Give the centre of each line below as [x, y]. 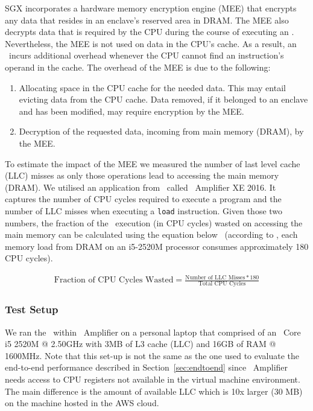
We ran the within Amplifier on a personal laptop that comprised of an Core [153, 332]
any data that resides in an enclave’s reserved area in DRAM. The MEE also [147, 20]
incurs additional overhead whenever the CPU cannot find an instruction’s [146, 55]
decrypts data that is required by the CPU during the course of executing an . [150, 32]
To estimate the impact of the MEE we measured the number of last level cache [153, 163]
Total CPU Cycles [222, 284]
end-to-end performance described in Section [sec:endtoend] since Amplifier [147, 367]
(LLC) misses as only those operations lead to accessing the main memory [142, 175]
